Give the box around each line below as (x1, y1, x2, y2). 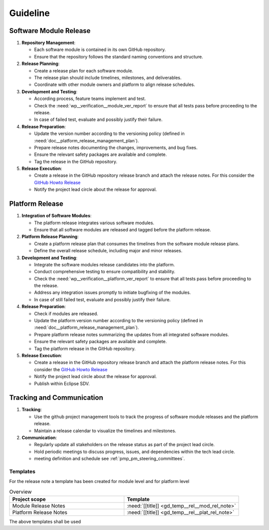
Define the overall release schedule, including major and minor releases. (34, 248, 183, 254)
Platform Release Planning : (21, 234, 79, 240)
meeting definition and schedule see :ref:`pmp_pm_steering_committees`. (34, 456, 185, 462)
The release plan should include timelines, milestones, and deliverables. (34, 75, 182, 81)
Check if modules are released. (34, 310, 99, 317)
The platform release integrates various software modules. (34, 220, 154, 226)
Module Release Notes (12, 503, 66, 510)
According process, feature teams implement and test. (34, 95, 146, 102)
